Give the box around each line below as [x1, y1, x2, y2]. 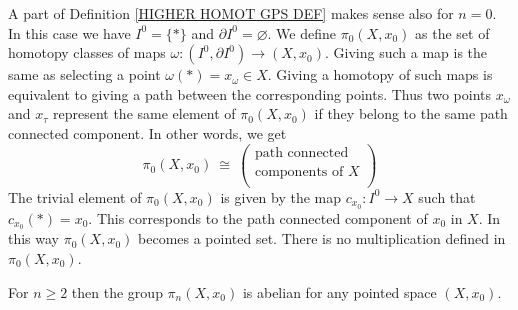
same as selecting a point [8, 64, 161, 85]
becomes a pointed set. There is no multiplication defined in [138, 228, 506, 249]
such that [418, 186, 476, 207]
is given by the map [220, 186, 342, 207]
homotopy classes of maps [8, 42, 166, 63]
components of [254, 164, 344, 179]
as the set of [415, 22, 490, 43]
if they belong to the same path [314, 103, 508, 124]
